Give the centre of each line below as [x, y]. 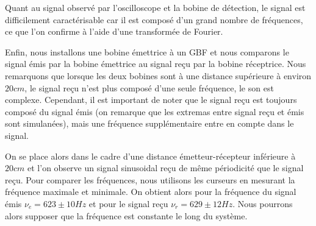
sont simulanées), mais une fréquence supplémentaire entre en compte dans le [149, 123]
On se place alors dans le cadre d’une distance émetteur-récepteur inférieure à [150, 156]
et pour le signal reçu [128, 203]
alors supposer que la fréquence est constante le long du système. [126, 215]
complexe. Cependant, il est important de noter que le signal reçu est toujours [151, 100]
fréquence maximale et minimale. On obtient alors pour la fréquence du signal [151, 192]
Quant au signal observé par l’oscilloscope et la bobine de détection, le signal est [155, 7]
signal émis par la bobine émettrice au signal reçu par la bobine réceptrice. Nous [156, 64]
